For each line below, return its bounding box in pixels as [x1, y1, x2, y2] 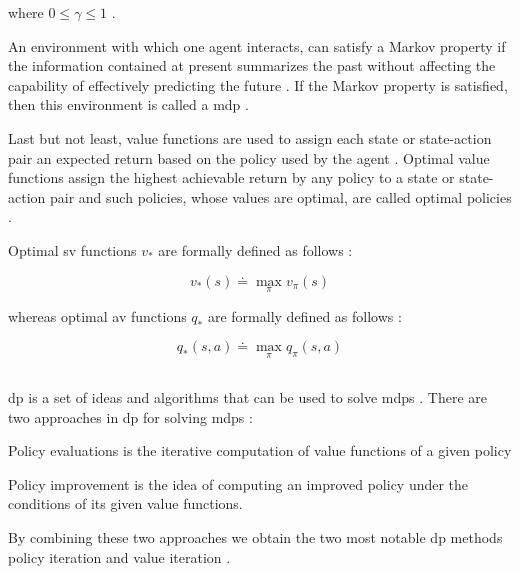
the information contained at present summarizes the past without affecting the [8, 55, 496, 76]
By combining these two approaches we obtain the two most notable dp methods [8, 526, 503, 547]
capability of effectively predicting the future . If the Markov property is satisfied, [8, 74, 508, 95]
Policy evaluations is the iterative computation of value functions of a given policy [8, 440, 512, 461]
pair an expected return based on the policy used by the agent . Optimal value [8, 147, 490, 168]
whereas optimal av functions [8, 305, 187, 326]
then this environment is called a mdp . [8, 94, 249, 115]
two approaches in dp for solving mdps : [8, 406, 253, 427]
